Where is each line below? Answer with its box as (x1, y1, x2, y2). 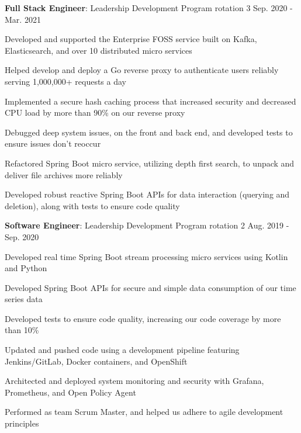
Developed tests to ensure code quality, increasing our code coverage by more (5, 312, 281, 324)
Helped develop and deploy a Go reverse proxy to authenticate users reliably (5, 64, 279, 76)
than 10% (5, 324, 39, 336)
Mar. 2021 (5, 13, 41, 25)
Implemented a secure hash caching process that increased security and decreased (5, 95, 296, 107)
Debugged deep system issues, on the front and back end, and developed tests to (5, 126, 293, 138)
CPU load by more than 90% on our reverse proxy (5, 106, 185, 119)
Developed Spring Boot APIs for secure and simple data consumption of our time (5, 281, 296, 293)
